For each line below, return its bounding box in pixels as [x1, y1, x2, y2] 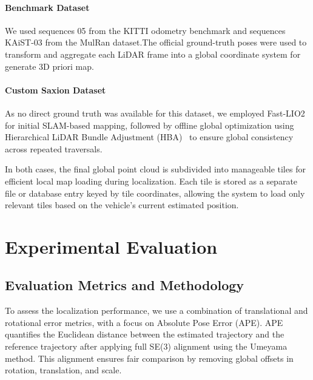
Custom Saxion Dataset [5, 83, 106, 96]
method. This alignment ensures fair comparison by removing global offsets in [5, 351, 294, 364]
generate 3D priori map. [5, 59, 94, 72]
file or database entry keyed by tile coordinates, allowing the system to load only [5, 186, 305, 199]
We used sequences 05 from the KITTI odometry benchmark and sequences [5, 24, 286, 36]
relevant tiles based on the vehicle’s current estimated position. [5, 198, 239, 211]
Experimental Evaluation [5, 234, 218, 259]
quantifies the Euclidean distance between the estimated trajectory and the [5, 328, 284, 341]
